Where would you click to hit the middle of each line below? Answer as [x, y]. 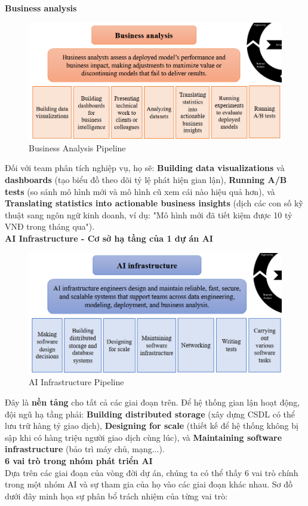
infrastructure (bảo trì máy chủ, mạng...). [85, 449]
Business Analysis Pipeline [77, 147]
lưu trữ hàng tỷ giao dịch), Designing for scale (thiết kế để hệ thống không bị [152, 426]
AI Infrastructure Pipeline [76, 382]
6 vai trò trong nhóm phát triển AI [79, 461]
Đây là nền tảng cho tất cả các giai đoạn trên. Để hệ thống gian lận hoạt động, [153, 402]
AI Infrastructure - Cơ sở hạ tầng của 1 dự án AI [109, 238]
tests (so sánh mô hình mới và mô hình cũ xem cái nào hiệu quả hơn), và [140, 191]
